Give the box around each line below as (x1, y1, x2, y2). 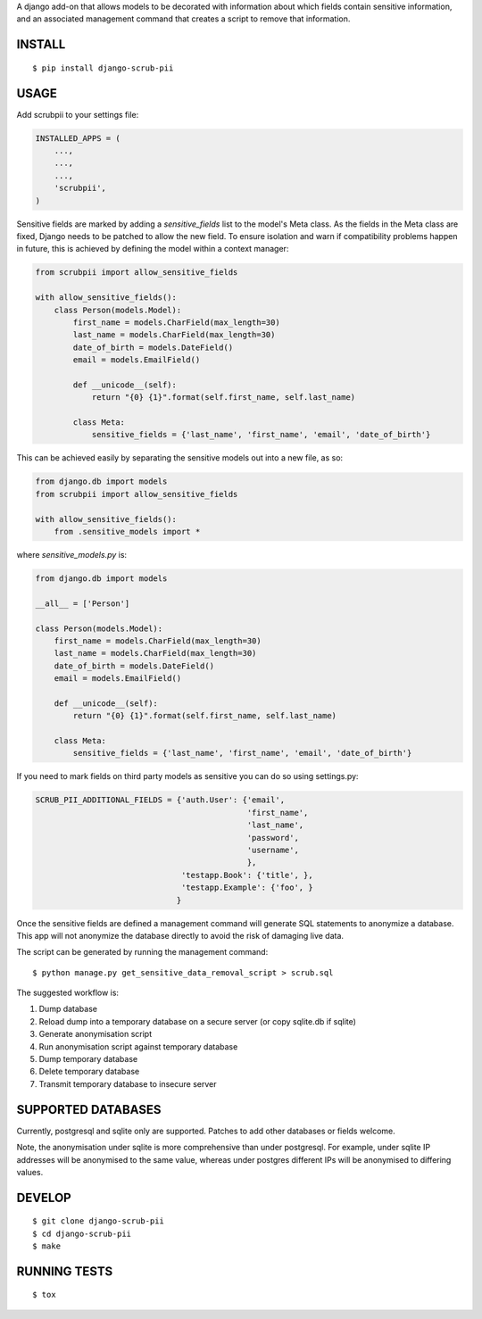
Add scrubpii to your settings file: (16, 109, 139, 120)
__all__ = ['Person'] (35, 598, 130, 609)
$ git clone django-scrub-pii (32, 1216, 165, 1226)
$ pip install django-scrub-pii (32, 62, 174, 73)
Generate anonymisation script (38, 1029, 152, 1040)
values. (16, 1166, 44, 1177)
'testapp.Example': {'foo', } (180, 883, 313, 892)
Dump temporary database (38, 1054, 138, 1065)
